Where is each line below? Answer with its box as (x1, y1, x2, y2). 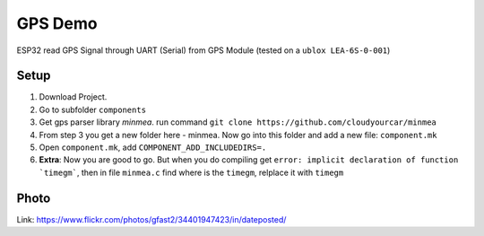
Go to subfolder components (39, 104, 147, 115)
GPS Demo (16, 13, 98, 33)
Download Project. (39, 92, 108, 102)
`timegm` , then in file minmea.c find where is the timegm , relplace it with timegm (39, 167, 344, 178)
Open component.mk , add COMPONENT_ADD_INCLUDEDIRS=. (39, 142, 267, 153)
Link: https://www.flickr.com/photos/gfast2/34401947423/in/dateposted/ (16, 214, 287, 224)
